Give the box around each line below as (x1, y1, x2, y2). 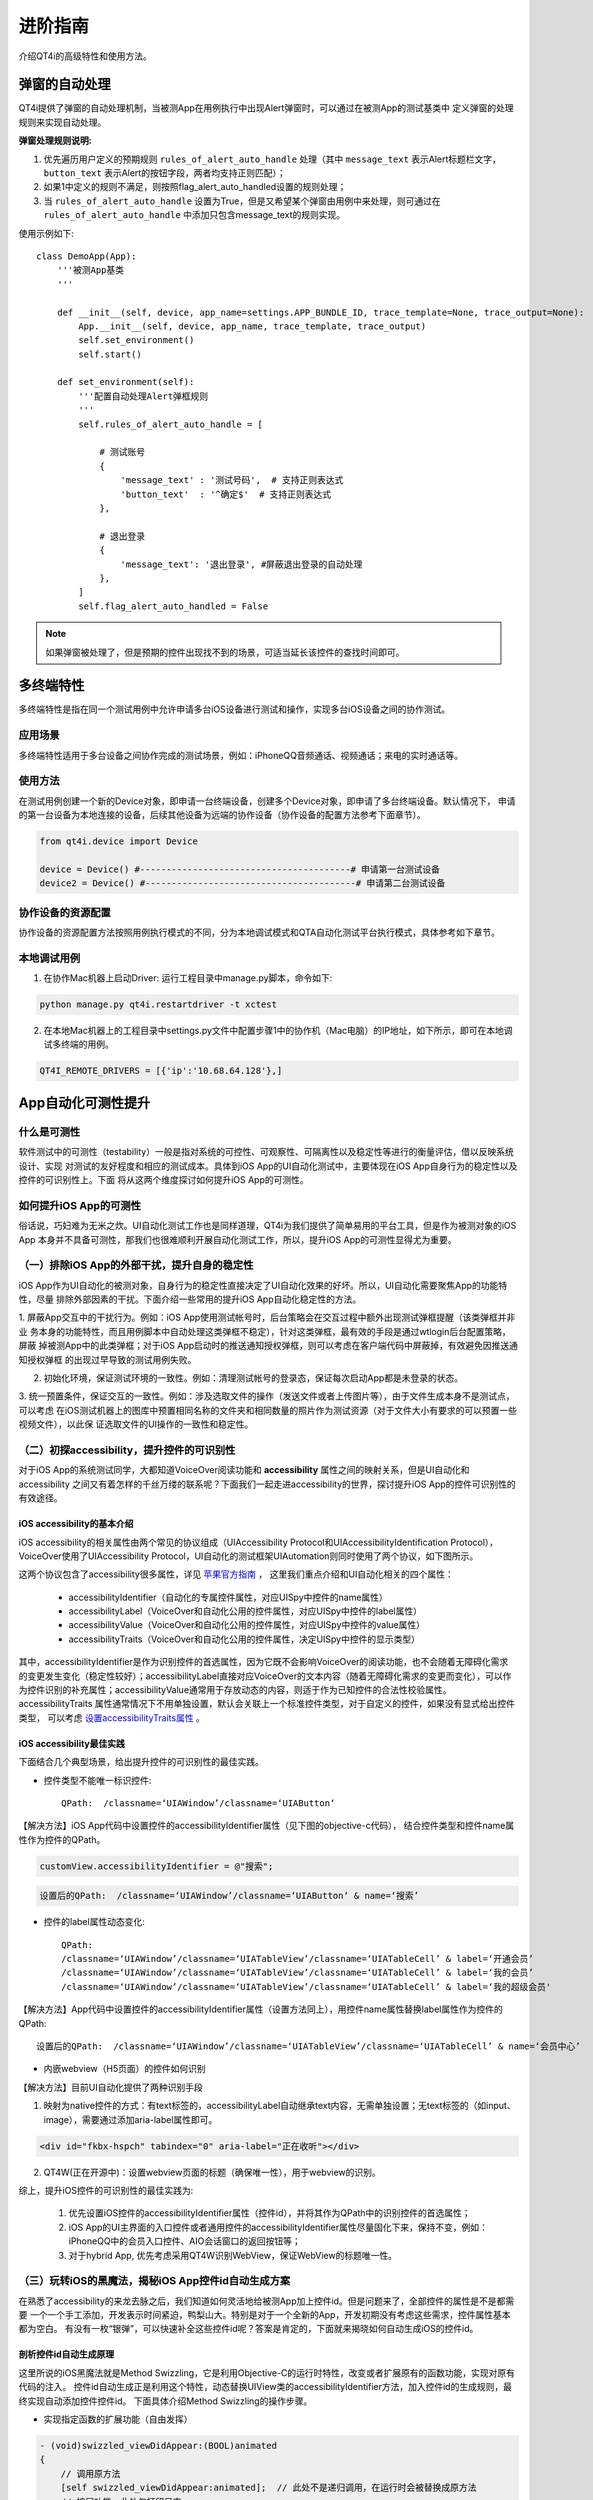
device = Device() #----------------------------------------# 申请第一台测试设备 (39, 863, 440, 875)
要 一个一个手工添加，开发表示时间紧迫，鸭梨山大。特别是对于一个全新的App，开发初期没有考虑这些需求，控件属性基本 (18, 2309, 511, 2321)
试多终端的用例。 (43, 1038, 114, 1050)
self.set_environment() (78, 335, 195, 346)
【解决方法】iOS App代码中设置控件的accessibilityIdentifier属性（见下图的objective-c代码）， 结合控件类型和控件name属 (18, 1820, 515, 1832)
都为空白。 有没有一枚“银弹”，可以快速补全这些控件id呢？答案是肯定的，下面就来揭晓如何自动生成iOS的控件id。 (18, 2323, 479, 2335)
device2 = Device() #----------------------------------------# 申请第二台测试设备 (39, 878, 446, 889)
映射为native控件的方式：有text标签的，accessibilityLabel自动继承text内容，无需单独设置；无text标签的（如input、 (43, 2100, 516, 2112)
